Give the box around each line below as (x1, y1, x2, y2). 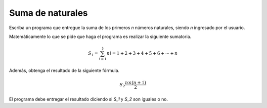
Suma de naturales (9, 7, 88, 18)
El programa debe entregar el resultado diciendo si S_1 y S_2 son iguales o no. (9, 96, 168, 102)
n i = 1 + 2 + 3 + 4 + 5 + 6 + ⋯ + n (106, 51, 178, 56)
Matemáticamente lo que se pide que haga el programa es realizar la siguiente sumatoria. (9, 34, 191, 39)
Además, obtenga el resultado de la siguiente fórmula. (9, 67, 120, 73)
